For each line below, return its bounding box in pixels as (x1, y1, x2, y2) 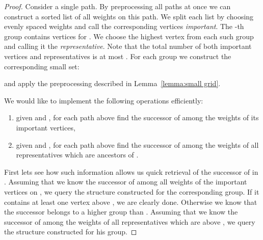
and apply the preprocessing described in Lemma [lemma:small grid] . (4, 78, 221, 89)
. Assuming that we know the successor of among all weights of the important (4, 176, 247, 187)
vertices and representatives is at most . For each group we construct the (4, 50, 231, 61)
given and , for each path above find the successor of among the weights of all (16, 139, 259, 150)
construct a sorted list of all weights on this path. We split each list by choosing (4, 11, 254, 21)
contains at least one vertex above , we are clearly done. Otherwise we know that (4, 196, 257, 207)
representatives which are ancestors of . (16, 149, 139, 160)
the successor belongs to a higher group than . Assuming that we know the (4, 206, 238, 217)
